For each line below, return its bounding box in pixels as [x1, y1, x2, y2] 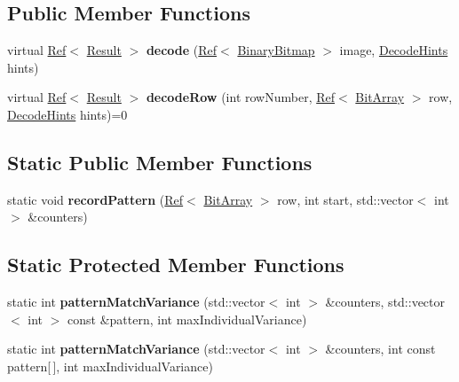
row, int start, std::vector [277, 190, 414, 208]
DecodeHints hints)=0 [7, 105, 128, 123]
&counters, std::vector [325, 292, 446, 311]
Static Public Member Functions [7, 148, 313, 175]
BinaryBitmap [237, 41, 315, 59]
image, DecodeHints [339, 41, 448, 59]
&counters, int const [325, 339, 436, 358]
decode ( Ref [146, 41, 218, 59]
